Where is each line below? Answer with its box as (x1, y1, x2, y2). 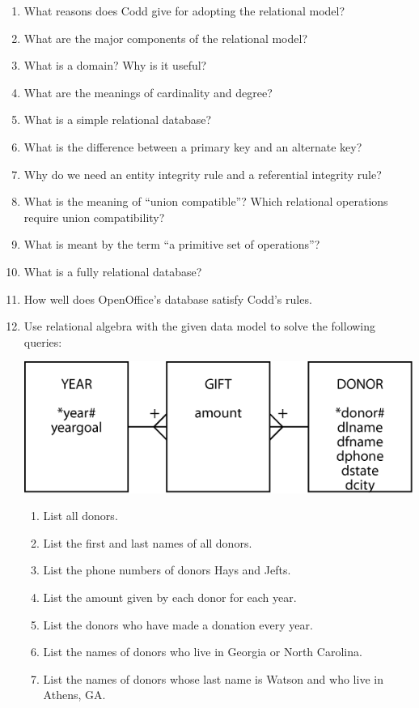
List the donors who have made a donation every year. (43, 616, 313, 633)
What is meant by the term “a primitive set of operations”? (23, 236, 320, 253)
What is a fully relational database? (23, 262, 202, 279)
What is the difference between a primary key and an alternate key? (23, 138, 362, 155)
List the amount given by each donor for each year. (43, 589, 297, 606)
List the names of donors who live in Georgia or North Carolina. (43, 643, 362, 660)
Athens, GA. (43, 686, 106, 703)
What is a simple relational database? (23, 111, 212, 128)
